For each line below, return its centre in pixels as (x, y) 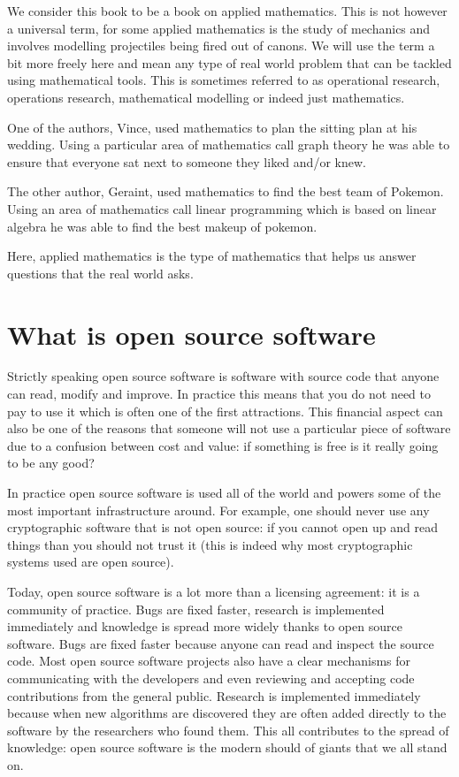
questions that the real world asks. (100, 273)
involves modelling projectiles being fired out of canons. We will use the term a (221, 46)
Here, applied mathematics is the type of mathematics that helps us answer (212, 256)
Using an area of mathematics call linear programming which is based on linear (222, 208)
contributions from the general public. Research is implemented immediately (214, 695)
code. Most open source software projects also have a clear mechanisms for (209, 661)
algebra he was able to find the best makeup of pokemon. (162, 226)
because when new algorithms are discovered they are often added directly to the (227, 713)
